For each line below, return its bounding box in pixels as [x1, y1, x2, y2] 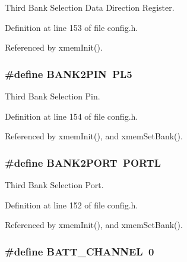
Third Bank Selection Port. [5, 179, 104, 191]
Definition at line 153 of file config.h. [5, 21, 138, 33]
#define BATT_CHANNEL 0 [5, 244, 154, 258]
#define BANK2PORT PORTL [5, 155, 161, 170]
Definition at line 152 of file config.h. [5, 198, 138, 211]
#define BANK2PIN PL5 [5, 66, 132, 81]
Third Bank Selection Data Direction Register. [5, 1, 175, 13]
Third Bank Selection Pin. [5, 90, 100, 102]
